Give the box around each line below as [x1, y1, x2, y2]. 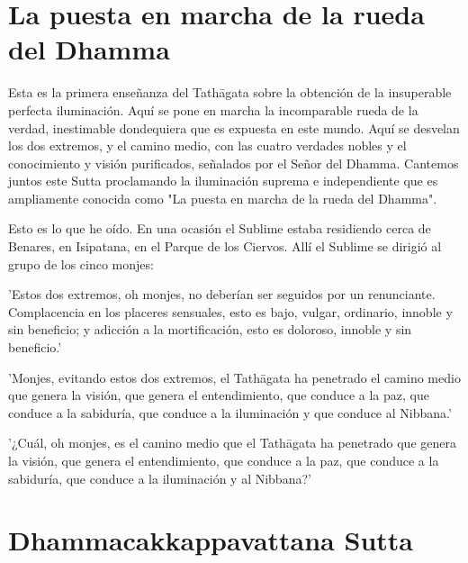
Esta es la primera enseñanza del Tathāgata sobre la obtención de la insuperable [8, 83, 452, 102]
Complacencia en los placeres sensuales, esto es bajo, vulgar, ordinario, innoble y [8, 302, 453, 321]
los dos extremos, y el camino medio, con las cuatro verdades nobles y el [8, 136, 407, 155]
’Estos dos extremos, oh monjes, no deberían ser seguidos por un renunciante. [8, 285, 436, 304]
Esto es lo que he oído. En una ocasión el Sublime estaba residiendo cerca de [8, 219, 431, 238]
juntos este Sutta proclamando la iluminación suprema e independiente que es [8, 171, 438, 190]
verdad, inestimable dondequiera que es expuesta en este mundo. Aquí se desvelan [8, 118, 460, 137]
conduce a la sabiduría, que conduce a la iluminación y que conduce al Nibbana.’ [8, 403, 452, 422]
